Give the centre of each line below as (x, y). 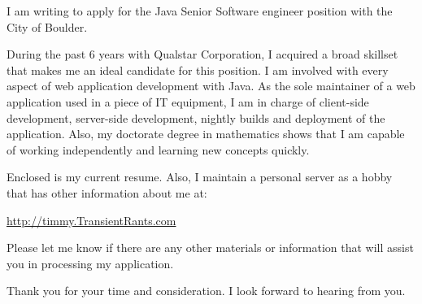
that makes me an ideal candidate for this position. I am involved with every (198, 69)
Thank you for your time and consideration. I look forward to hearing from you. (206, 291)
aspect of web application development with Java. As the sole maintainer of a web (211, 86)
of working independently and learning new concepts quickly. (158, 149)
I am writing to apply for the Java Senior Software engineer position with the (200, 11)
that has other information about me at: (107, 192)
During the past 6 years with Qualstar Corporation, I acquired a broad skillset (202, 54)
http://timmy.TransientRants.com (91, 220)
